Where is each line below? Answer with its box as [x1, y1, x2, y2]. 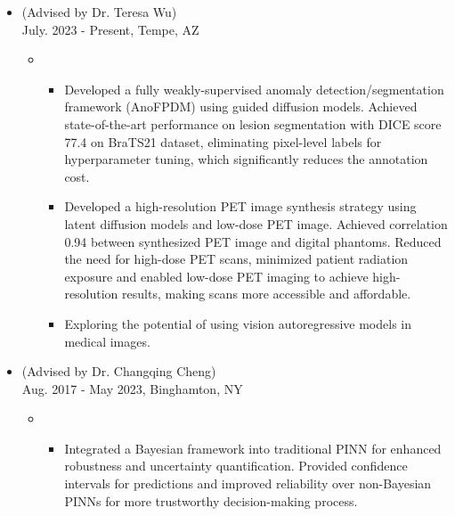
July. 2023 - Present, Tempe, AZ [21, 20, 199, 38]
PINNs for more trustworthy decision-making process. [64, 491, 358, 510]
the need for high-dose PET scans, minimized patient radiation [64, 250, 409, 268]
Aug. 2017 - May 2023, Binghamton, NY [21, 379, 243, 397]
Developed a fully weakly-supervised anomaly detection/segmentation [64, 79, 444, 98]
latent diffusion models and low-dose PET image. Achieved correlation [64, 214, 448, 233]
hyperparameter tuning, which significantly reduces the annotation [64, 150, 428, 168]
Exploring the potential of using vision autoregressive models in [64, 314, 412, 332]
